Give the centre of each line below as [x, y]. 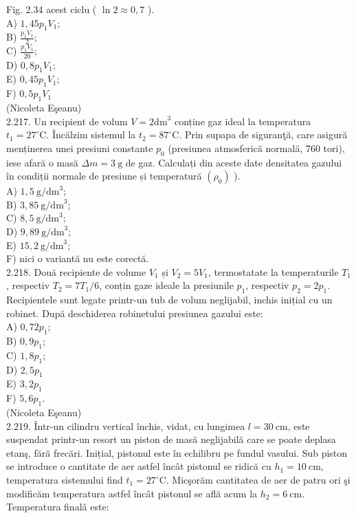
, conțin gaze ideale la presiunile [166, 285]
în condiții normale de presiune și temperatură [104, 176]
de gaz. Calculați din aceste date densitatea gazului [234, 162]
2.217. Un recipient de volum [67, 121]
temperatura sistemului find [65, 480]
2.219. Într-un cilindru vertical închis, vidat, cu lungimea [126, 425]
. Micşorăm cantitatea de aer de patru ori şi [258, 480]
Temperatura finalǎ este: [58, 507]
